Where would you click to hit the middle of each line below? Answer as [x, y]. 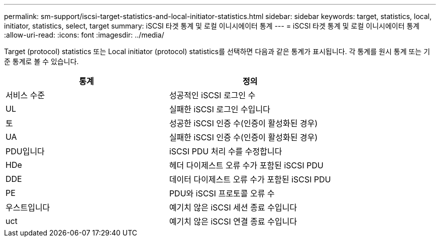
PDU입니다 [25, 151]
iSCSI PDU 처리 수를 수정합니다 [226, 151]
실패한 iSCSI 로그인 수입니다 [219, 109]
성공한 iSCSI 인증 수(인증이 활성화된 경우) [243, 123]
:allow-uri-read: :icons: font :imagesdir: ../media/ [84, 35]
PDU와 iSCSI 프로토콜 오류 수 [222, 193]
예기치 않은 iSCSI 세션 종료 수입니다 [233, 207]
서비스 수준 [25, 95]
